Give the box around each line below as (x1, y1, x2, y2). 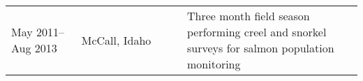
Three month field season (186, 8, 310, 24)
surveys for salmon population (186, 40, 334, 56)
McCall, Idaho (81, 31, 151, 48)
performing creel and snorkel (186, 24, 327, 40)
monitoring (186, 56, 241, 72)
